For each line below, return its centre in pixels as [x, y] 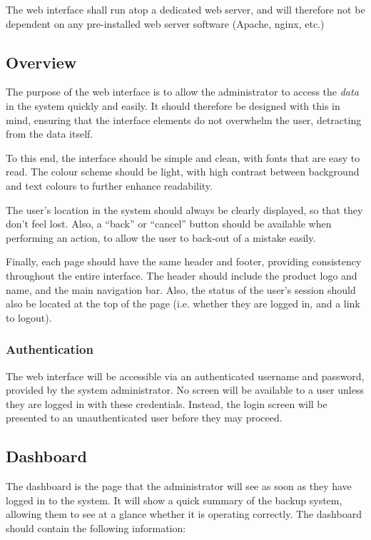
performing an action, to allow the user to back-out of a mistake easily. [161, 237]
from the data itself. [50, 134]
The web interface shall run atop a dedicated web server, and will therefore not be [185, 9]
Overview [41, 62]
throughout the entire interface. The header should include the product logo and [182, 275]
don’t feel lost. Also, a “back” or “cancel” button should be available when [169, 224]
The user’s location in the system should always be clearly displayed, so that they [184, 209]
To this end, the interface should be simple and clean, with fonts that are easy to [183, 157]
